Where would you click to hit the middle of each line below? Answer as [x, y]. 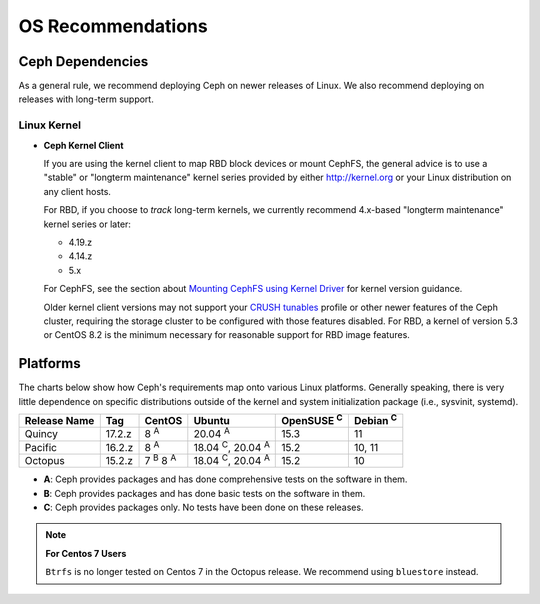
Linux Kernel [50, 125]
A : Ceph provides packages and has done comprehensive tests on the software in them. [225, 479]
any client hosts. [77, 191]
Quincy [41, 434]
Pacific [40, 447]
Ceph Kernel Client [83, 145]
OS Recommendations [113, 26]
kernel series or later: [87, 224]
